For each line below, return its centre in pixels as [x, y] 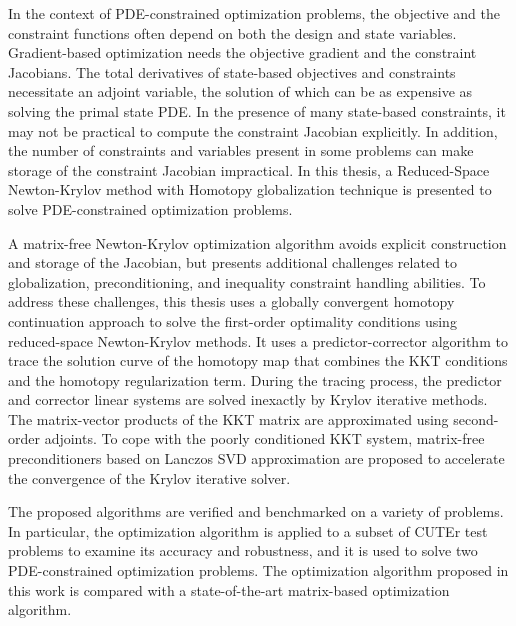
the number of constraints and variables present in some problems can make [241, 150]
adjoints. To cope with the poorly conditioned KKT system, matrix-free [264, 438]
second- [476, 418]
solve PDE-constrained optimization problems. [150, 208]
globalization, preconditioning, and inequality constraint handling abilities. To [247, 281]
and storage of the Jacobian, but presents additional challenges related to [233, 262]
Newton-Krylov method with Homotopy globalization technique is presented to [250, 189]
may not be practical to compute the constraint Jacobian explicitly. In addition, [253, 130]
